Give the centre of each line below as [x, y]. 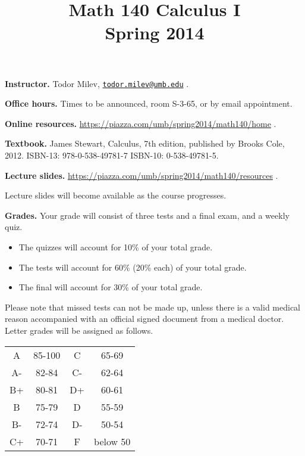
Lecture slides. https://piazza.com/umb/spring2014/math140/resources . [142, 175]
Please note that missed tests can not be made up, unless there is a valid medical [152, 307]
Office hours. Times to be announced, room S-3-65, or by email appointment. [149, 103]
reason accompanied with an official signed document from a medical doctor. [144, 319]
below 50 [112, 441]
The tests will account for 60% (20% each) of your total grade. [133, 267]
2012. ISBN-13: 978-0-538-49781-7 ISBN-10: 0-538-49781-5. [112, 155]
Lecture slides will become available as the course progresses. [116, 195]
